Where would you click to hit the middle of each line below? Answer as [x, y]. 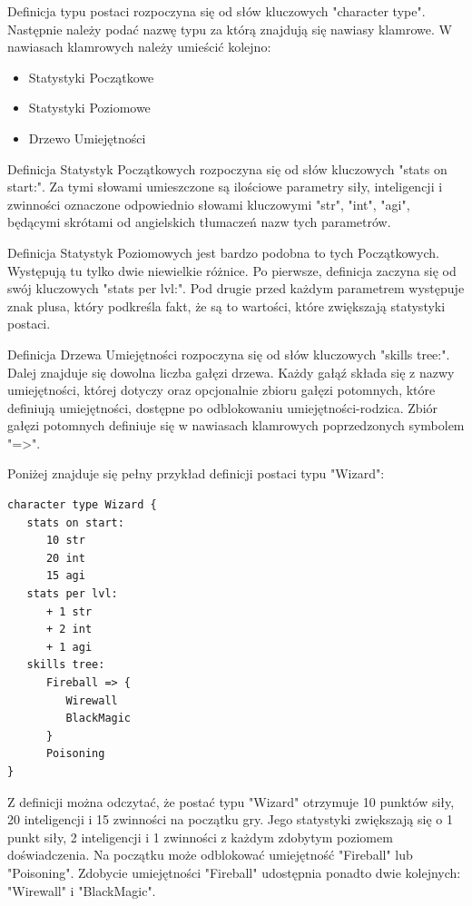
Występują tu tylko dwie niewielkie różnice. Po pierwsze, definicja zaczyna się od [232, 270]
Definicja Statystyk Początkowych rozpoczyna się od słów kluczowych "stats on [227, 168]
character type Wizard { [82, 505]
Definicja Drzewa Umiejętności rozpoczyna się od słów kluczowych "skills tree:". [229, 354]
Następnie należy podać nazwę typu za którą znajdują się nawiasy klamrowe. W [230, 29]
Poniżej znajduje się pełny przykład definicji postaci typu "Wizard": [196, 473]
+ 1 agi [69, 647]
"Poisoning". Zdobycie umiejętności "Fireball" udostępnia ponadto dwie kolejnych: [234, 872]
